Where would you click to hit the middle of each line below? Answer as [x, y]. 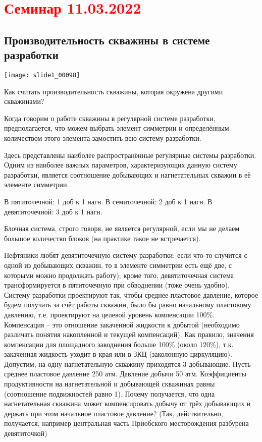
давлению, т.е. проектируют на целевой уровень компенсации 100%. [110, 314]
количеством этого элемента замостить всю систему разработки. [103, 138]
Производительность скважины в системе [107, 40]
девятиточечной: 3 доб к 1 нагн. [53, 211]
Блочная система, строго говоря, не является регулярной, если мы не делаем [122, 228]
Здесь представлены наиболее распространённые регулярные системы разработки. [130, 155]
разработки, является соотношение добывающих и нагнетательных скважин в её [127, 174]
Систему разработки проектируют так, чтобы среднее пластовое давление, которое [131, 294]
